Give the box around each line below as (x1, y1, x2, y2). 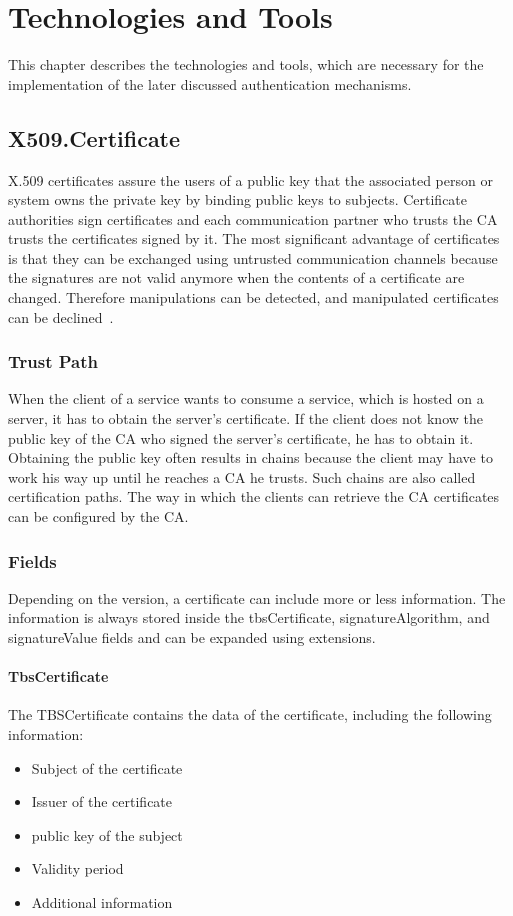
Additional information (31, 892, 173, 912)
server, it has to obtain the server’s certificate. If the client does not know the (8, 408, 483, 429)
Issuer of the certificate (31, 791, 173, 812)
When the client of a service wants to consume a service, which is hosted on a (8, 388, 484, 409)
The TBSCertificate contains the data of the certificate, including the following (8, 704, 492, 725)
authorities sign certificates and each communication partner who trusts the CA (8, 208, 498, 229)
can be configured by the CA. (8, 506, 189, 527)
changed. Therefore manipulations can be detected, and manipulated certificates (8, 287, 499, 308)
